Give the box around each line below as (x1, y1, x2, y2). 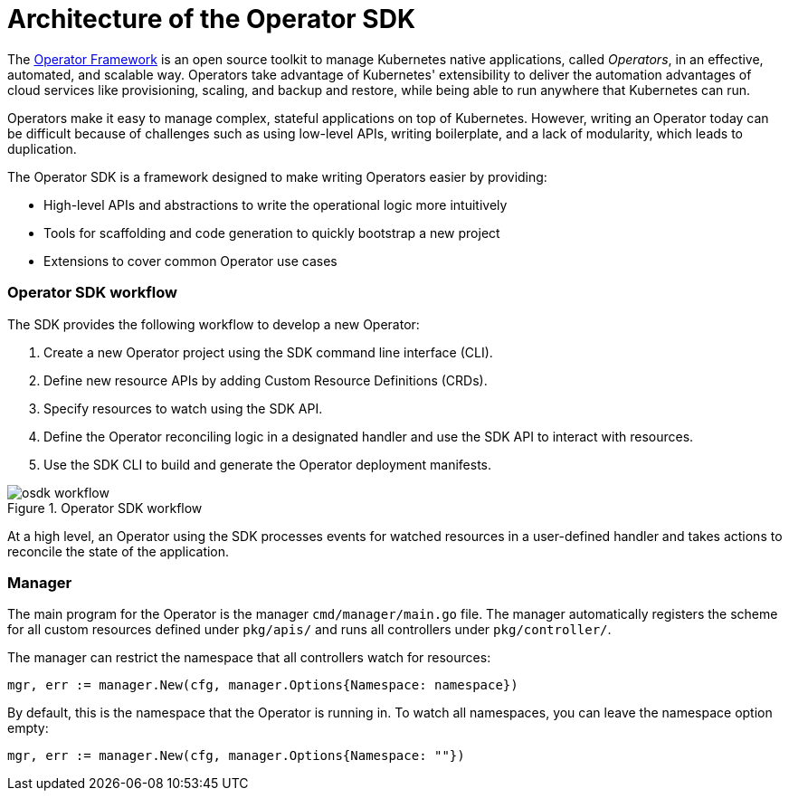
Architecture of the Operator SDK (7, 4, 416, 34)
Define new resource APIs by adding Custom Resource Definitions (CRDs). (43, 372, 488, 388)
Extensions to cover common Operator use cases (43, 252, 337, 269)
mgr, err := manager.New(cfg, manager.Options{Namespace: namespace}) (7, 678, 518, 693)
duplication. (7, 140, 77, 157)
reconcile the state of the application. (7, 543, 230, 559)
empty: (7, 720, 49, 736)
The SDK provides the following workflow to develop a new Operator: (7, 316, 420, 332)
